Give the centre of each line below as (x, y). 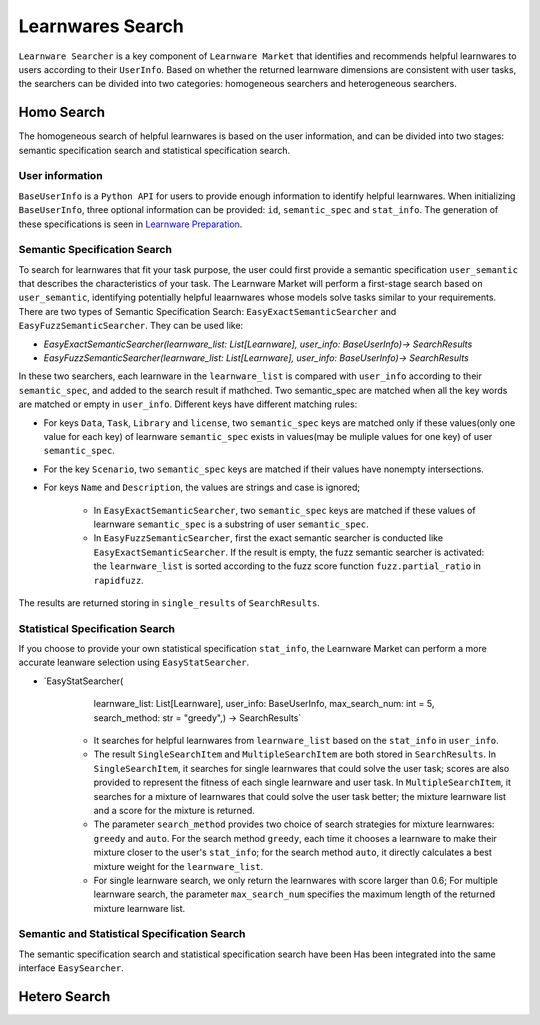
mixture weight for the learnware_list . (178, 866)
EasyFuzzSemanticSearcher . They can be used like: (131, 326)
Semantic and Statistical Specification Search (132, 934)
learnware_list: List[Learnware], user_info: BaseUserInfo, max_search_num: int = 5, (264, 704)
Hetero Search (64, 996)
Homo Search (61, 112)
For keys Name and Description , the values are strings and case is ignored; (201, 487)
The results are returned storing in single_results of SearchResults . (169, 602)
